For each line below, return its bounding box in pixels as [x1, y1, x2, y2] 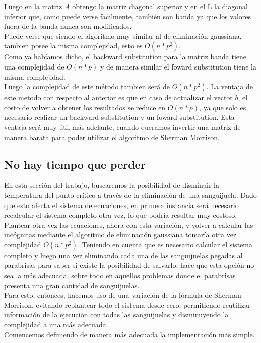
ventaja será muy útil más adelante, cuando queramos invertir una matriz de [4, 121, 241, 132]
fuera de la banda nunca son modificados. [4, 21, 132, 31]
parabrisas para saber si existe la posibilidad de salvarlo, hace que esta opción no [4, 260, 254, 270]
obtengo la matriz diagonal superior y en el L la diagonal [72, 1, 248, 11]
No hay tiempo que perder [4, 156, 146, 172]
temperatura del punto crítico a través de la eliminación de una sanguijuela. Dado [4, 189, 257, 200]
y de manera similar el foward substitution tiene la [100, 61, 256, 72]
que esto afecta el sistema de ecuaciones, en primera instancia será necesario [4, 199, 239, 210]
